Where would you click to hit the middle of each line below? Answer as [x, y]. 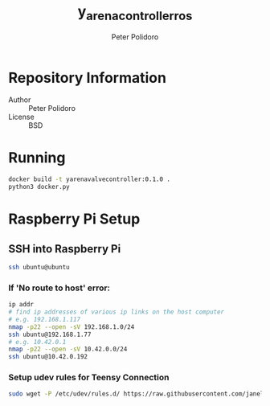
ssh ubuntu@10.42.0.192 [48, 357]
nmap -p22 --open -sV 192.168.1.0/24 [72, 327]
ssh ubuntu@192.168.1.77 [50, 334]
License [21, 117]
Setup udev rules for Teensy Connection [89, 378]
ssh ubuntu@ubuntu [39, 267]
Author [20, 100]
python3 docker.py [39, 187]
